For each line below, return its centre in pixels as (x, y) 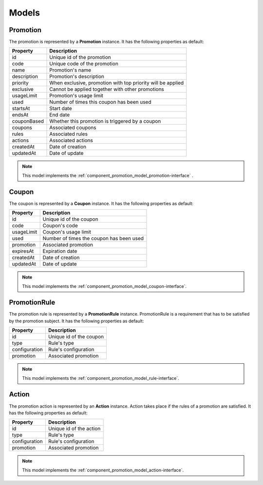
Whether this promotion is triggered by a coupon (105, 121)
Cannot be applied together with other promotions (107, 89)
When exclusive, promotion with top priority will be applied (117, 83)
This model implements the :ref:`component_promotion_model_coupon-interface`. (104, 286)
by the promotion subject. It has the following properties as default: (76, 321)
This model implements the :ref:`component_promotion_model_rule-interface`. (101, 378)
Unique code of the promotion (84, 64)
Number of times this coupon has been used (100, 102)
